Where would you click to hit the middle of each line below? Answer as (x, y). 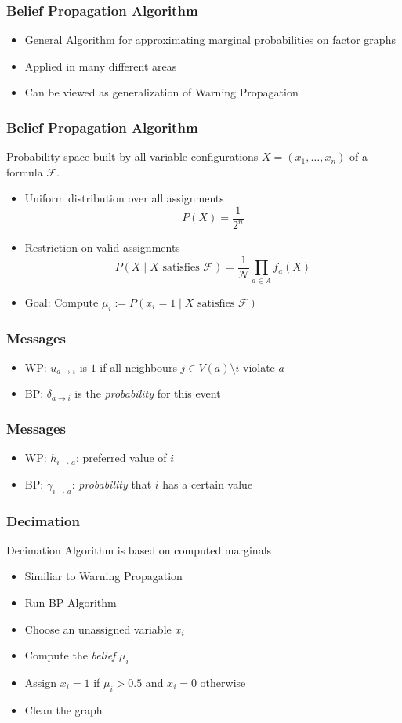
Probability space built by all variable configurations (132, 156)
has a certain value (208, 483)
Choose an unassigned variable (98, 629)
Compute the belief (70, 655)
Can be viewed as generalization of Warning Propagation (161, 92)
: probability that (112, 483)
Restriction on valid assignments (102, 247)
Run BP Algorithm (71, 603)
